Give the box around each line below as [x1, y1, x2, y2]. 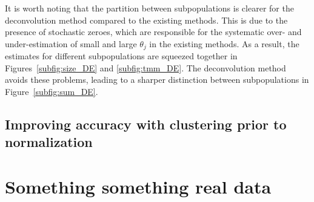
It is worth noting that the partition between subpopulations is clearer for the [5, 2, 294, 14]
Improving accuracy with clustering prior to [5, 115, 287, 133]
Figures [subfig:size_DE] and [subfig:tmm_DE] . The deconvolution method [5, 61, 286, 74]
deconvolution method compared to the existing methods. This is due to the [5, 13, 288, 26]
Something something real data [5, 174, 272, 198]
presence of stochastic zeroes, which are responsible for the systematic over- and [5, 25, 302, 38]
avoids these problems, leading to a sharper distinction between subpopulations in [5, 73, 309, 86]
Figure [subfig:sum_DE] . [5, 85, 98, 98]
